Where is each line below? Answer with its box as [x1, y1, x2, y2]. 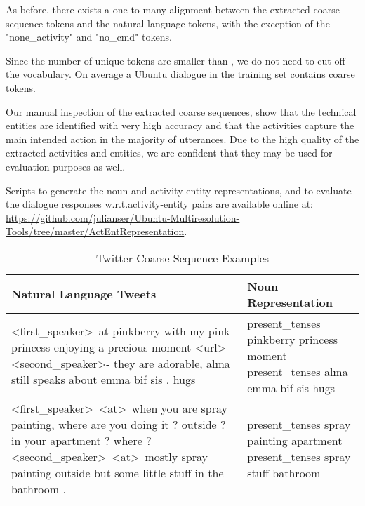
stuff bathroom [247, 464, 321, 481]
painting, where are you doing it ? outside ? [11, 415, 226, 432]
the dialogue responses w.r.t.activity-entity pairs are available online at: [6, 197, 313, 211]
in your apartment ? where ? [11, 432, 152, 448]
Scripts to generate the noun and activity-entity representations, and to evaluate [6, 182, 352, 197]
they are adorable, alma [113, 355, 230, 372]
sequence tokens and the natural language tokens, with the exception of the [6, 15, 330, 30]
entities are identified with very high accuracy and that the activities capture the [6, 118, 354, 133]
